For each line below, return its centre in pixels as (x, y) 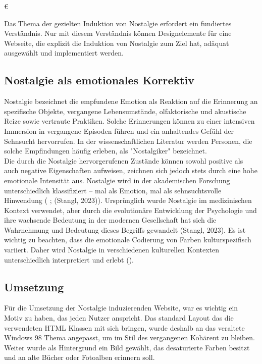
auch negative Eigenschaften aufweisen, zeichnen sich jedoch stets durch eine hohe (131, 170)
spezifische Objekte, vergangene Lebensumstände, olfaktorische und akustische (125, 111)
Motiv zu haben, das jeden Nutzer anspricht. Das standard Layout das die (119, 318)
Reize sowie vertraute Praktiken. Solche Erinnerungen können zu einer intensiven (129, 121)
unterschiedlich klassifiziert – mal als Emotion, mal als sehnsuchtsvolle (113, 190)
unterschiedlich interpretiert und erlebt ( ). (69, 259)
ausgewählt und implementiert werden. (64, 53)
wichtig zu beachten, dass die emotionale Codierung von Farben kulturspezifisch (128, 240)
